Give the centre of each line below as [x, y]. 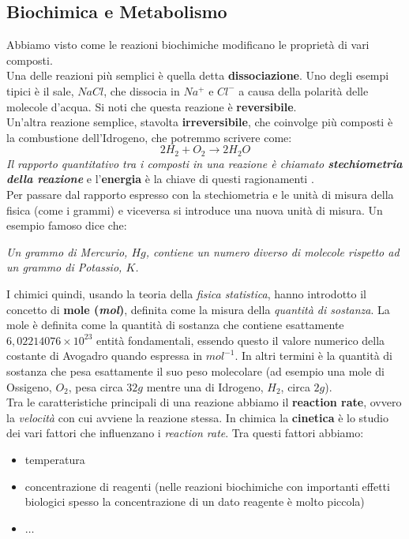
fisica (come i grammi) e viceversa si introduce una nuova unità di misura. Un [195, 210]
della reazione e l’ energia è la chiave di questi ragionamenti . [160, 179]
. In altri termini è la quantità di [313, 356]
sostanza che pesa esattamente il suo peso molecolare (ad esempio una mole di [195, 371]
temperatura [55, 459]
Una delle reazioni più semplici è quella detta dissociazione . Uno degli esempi [198, 75]
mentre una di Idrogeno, [205, 386]
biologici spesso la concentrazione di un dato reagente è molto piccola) [195, 502]
